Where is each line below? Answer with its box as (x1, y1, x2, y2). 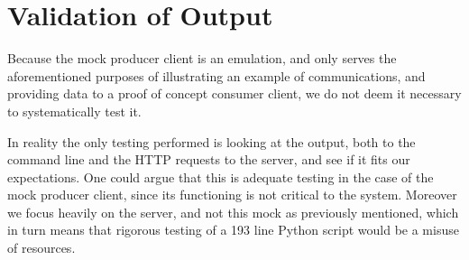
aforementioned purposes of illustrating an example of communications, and (7, 66, 426, 85)
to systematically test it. (7, 101, 142, 120)
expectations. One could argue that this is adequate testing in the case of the (7, 167, 434, 186)
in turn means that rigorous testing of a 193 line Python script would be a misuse (7, 220, 459, 239)
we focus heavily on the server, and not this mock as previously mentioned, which (7, 202, 459, 221)
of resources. (7, 238, 76, 257)
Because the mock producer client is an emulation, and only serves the (7, 49, 397, 68)
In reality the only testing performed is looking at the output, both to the (7, 132, 416, 151)
